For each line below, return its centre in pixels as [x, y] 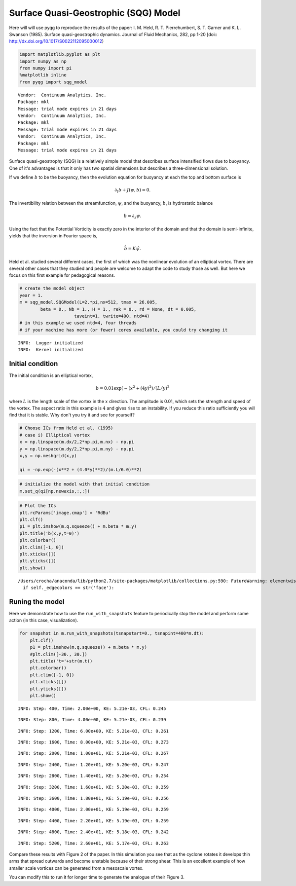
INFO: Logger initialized [51, 343]
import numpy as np [43, 61]
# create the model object [52, 288]
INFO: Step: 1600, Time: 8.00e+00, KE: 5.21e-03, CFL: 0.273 [93, 742]
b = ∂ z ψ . [132, 216]
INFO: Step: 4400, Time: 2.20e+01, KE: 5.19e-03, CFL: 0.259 [93, 821]
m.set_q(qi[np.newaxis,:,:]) [55, 491]
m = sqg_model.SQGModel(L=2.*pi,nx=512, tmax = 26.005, [89, 302]
